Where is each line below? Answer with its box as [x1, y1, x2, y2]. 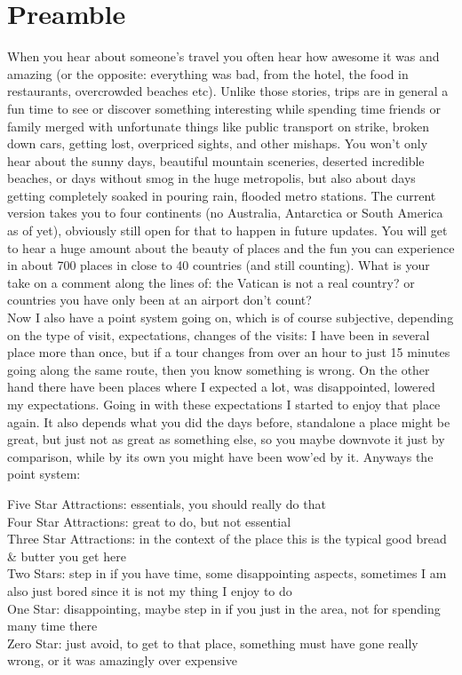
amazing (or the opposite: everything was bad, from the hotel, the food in [7, 64, 409, 83]
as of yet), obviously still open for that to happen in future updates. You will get [7, 221, 448, 240]
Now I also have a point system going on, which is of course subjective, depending [7, 308, 454, 327]
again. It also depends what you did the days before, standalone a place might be [7, 412, 450, 431]
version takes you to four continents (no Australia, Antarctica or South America [7, 203, 443, 222]
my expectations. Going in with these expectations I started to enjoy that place [7, 395, 441, 413]
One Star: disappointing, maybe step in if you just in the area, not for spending [7, 599, 441, 617]
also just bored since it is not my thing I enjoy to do [7, 581, 292, 600]
